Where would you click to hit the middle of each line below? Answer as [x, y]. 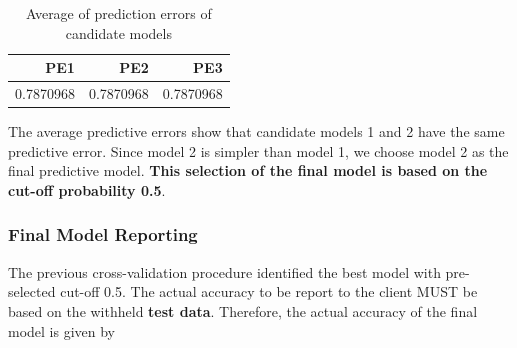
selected [32, 291]
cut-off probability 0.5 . [87, 189]
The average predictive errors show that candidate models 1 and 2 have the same [256, 131]
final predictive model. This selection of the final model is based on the [248, 170]
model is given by [62, 330]
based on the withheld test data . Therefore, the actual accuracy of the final [243, 310]
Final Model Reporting [103, 234]
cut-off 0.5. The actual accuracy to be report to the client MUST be [269, 291]
